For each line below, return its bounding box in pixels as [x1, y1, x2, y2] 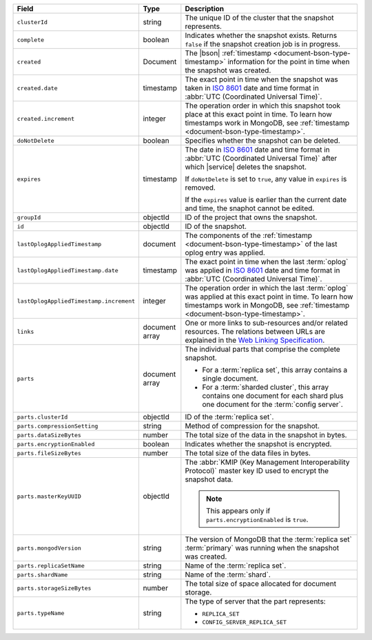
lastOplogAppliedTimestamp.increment [17, 297, 136, 305]
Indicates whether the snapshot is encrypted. [185, 439, 332, 448]
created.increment [17, 114, 75, 122]
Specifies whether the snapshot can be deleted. [185, 136, 340, 145]
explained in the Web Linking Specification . [185, 335, 325, 345]
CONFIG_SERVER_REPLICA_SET [202, 619, 287, 626]
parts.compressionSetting [17, 422, 99, 430]
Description [185, 4, 225, 13]
